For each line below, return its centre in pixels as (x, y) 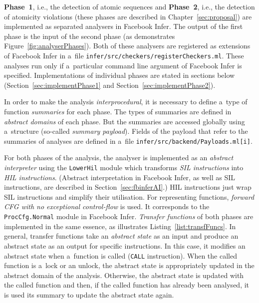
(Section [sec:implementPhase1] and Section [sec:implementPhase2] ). (110, 85)
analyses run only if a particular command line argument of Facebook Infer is (123, 65)
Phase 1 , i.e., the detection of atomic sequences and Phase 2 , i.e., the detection (129, 6)
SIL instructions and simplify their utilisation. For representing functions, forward (129, 196)
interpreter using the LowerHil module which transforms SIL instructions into (124, 167)
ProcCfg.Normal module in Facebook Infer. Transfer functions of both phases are (129, 216)
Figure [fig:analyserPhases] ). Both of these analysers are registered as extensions (127, 46)
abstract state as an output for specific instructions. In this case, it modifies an (125, 245)
